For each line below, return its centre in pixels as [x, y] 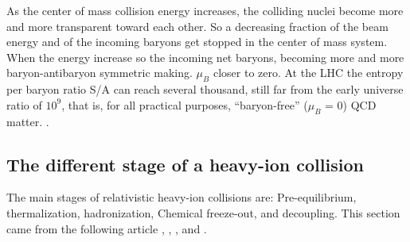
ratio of [24, 104]
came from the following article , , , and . [107, 228]
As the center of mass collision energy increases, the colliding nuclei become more [205, 10]
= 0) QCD [351, 104]
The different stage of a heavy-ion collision [185, 164]
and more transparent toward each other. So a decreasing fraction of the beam [197, 26]
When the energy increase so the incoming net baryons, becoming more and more [205, 57]
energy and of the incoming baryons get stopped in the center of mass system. [197, 42]
